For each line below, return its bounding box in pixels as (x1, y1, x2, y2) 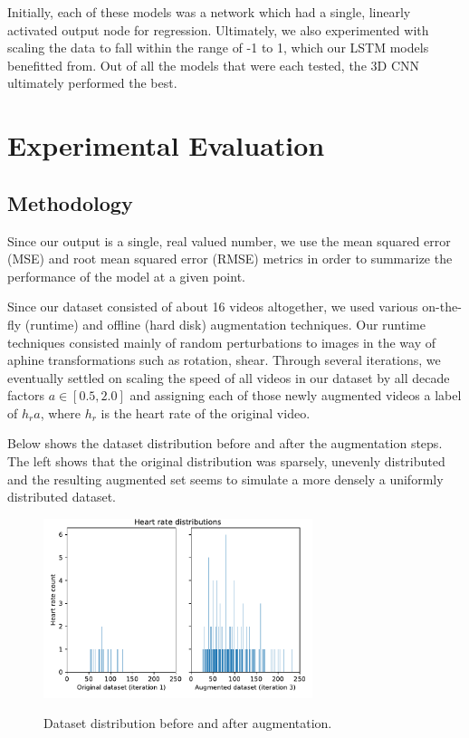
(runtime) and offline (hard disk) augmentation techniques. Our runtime (24, 314, 426, 333)
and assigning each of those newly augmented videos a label (129, 386, 462, 405)
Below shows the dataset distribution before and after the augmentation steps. (7, 434, 443, 453)
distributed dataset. (7, 487, 116, 506)
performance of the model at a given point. (7, 266, 245, 285)
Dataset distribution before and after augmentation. (43, 714, 332, 733)
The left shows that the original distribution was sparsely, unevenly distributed (7, 452, 445, 471)
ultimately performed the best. (7, 73, 177, 92)
